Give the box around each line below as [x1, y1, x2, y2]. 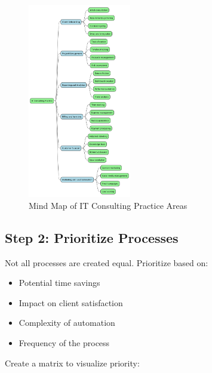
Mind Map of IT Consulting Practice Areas [29, 199, 188, 211]
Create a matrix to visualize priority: [5, 356, 140, 369]
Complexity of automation [19, 316, 115, 329]
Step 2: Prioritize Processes [5, 228, 179, 246]
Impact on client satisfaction [19, 296, 123, 309]
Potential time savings [19, 276, 100, 289]
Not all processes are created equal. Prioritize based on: [5, 256, 208, 269]
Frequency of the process [19, 336, 110, 349]
